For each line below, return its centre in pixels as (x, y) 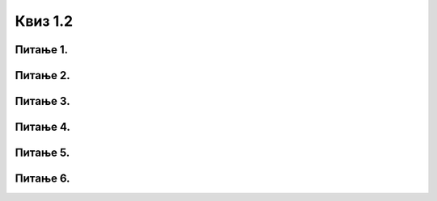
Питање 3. (42, 101)
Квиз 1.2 (44, 21)
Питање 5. (42, 153)
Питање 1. (42, 50)
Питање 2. (42, 75)
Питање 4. (42, 127)
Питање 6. (42, 179)
